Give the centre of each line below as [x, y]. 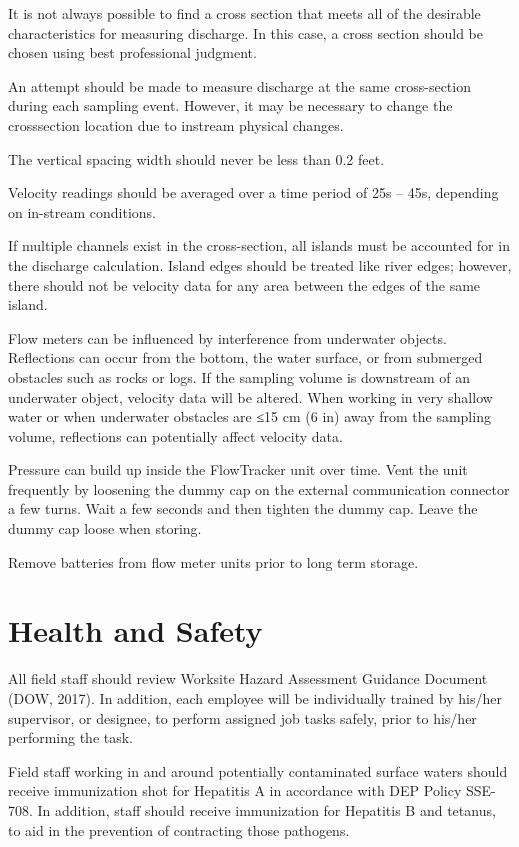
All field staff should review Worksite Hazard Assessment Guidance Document [248, 678]
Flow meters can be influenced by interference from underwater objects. [227, 337]
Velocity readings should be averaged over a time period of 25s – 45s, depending [253, 192]
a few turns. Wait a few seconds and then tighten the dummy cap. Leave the [243, 508]
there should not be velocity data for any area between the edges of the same [244, 284]
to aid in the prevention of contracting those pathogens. [179, 829]
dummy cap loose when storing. [105, 528]
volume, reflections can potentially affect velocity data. [175, 435]
